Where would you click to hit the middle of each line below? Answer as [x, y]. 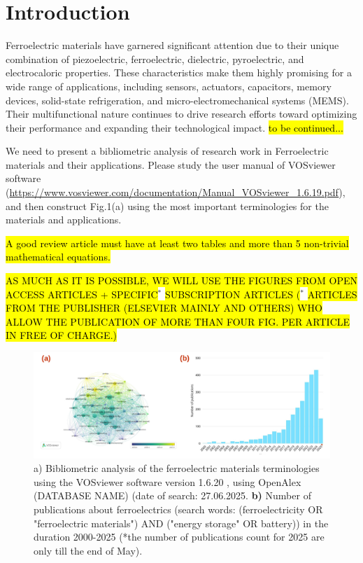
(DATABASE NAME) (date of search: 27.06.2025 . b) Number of [172, 495]
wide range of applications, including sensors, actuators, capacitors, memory [169, 86]
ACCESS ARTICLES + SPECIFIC [82, 294]
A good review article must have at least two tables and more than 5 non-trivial [177, 243]
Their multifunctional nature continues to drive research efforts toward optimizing [181, 114]
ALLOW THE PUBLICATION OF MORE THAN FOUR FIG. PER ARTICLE [178, 321]
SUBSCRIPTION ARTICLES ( [233, 294]
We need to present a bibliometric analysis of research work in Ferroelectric [167, 151]
